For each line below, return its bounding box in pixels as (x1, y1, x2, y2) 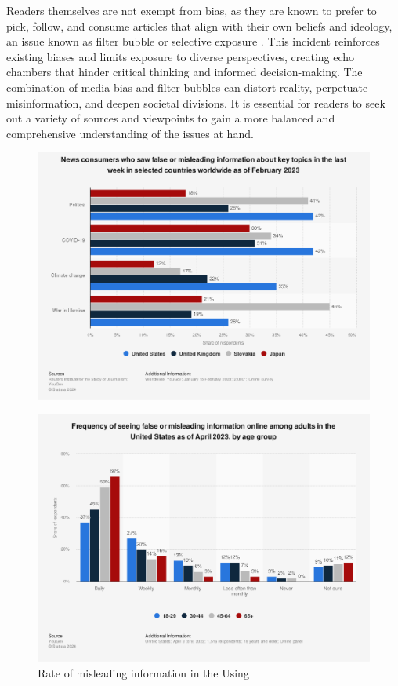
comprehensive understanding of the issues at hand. (6, 125, 254, 141)
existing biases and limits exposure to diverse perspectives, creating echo (6, 48, 355, 64)
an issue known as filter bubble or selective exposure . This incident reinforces (6, 33, 380, 49)
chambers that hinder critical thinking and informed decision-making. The (6, 64, 363, 80)
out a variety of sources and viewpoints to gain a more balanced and (6, 110, 335, 126)
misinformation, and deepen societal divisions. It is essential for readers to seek (6, 94, 385, 111)
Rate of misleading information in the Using (38, 664, 249, 681)
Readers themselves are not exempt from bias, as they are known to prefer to (6, 2, 377, 18)
